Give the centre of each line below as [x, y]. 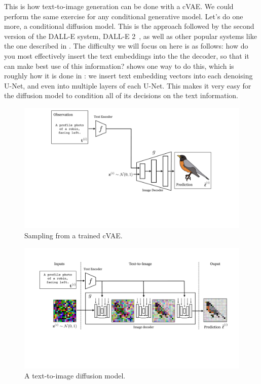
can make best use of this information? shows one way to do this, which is [119, 66]
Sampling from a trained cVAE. [73, 236]
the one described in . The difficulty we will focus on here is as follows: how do [126, 46]
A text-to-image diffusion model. [75, 375]
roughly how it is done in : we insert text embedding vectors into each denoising [128, 76]
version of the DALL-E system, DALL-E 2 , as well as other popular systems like [130, 36]
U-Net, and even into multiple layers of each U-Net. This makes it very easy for [128, 85]
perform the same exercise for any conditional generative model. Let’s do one [124, 16]
